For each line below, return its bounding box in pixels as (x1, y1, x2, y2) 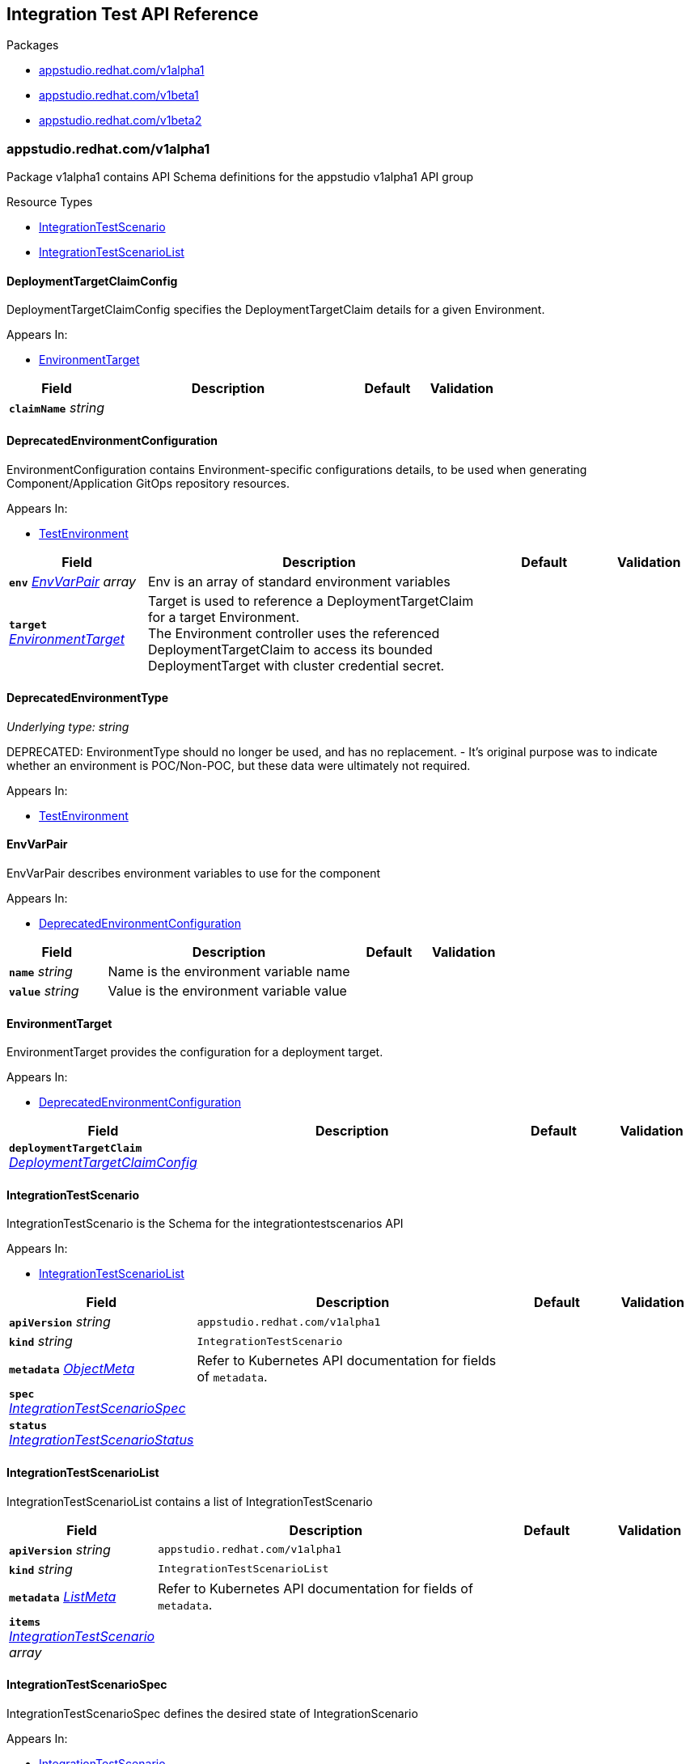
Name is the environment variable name (108, 963, 350, 980)
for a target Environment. (148, 608, 300, 625)
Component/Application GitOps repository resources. (6, 476, 290, 490)
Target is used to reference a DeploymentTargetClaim (148, 592, 474, 609)
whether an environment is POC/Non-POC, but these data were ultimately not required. (6, 758, 471, 772)
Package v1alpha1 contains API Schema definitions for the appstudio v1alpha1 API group (6, 170, 474, 184)
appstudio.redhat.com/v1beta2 (39, 113, 202, 128)
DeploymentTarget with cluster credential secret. (148, 657, 445, 674)
